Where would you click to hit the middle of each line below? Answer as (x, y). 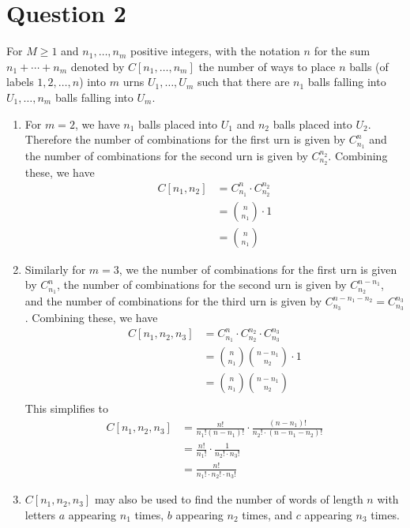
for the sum (342, 51)
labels (20, 82)
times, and (267, 514)
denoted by (98, 66)
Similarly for (55, 269)
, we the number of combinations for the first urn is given (258, 269)
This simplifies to (67, 408)
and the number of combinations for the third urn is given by (173, 301)
